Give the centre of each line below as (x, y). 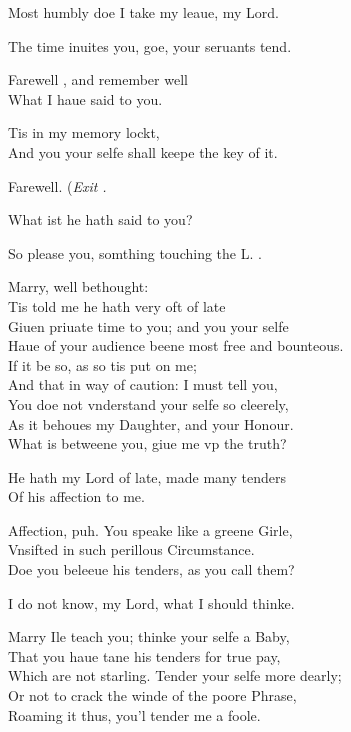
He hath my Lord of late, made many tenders (147, 476)
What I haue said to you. (85, 98)
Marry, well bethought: (78, 286)
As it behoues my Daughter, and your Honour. (151, 423)
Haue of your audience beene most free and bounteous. (176, 345)
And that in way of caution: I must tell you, (143, 384)
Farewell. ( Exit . (57, 185)
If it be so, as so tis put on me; (102, 364)
